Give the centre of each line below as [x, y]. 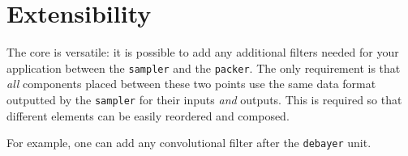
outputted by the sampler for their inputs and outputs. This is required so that [204, 99]
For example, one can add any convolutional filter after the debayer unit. [189, 143]
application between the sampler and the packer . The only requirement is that [204, 67]
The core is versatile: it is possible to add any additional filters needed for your [203, 52]
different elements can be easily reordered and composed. [148, 115]
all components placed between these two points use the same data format [191, 84]
